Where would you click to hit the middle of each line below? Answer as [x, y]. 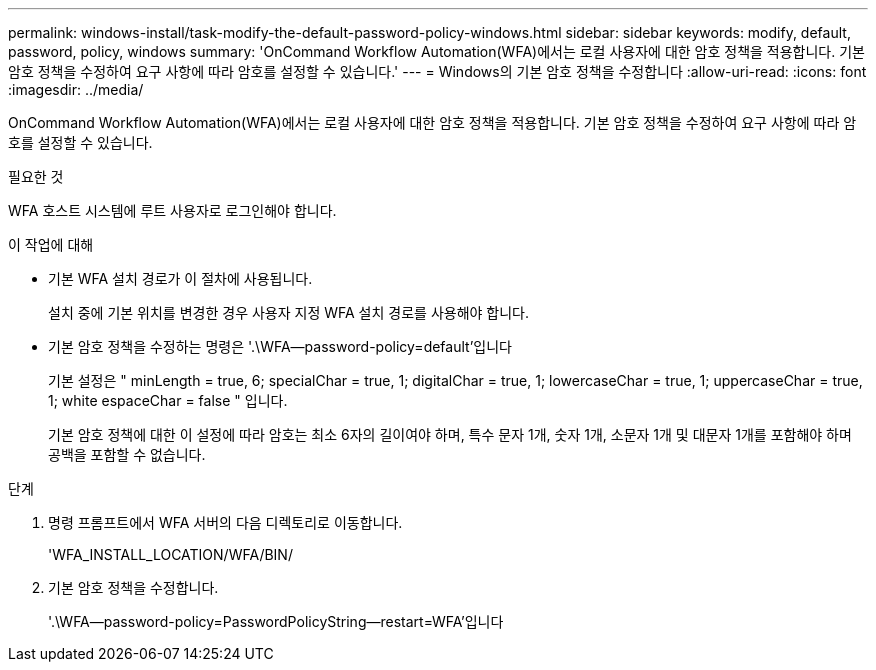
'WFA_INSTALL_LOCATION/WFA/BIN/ [170, 554]
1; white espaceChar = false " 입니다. [168, 400]
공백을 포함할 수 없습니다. [127, 454]
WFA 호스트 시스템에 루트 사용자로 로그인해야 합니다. [172, 210]
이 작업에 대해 [51, 244]
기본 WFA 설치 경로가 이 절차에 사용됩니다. [180, 278]
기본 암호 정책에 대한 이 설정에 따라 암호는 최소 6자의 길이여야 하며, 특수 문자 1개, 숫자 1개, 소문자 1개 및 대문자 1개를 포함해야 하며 [450, 434]
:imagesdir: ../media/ [76, 89]
